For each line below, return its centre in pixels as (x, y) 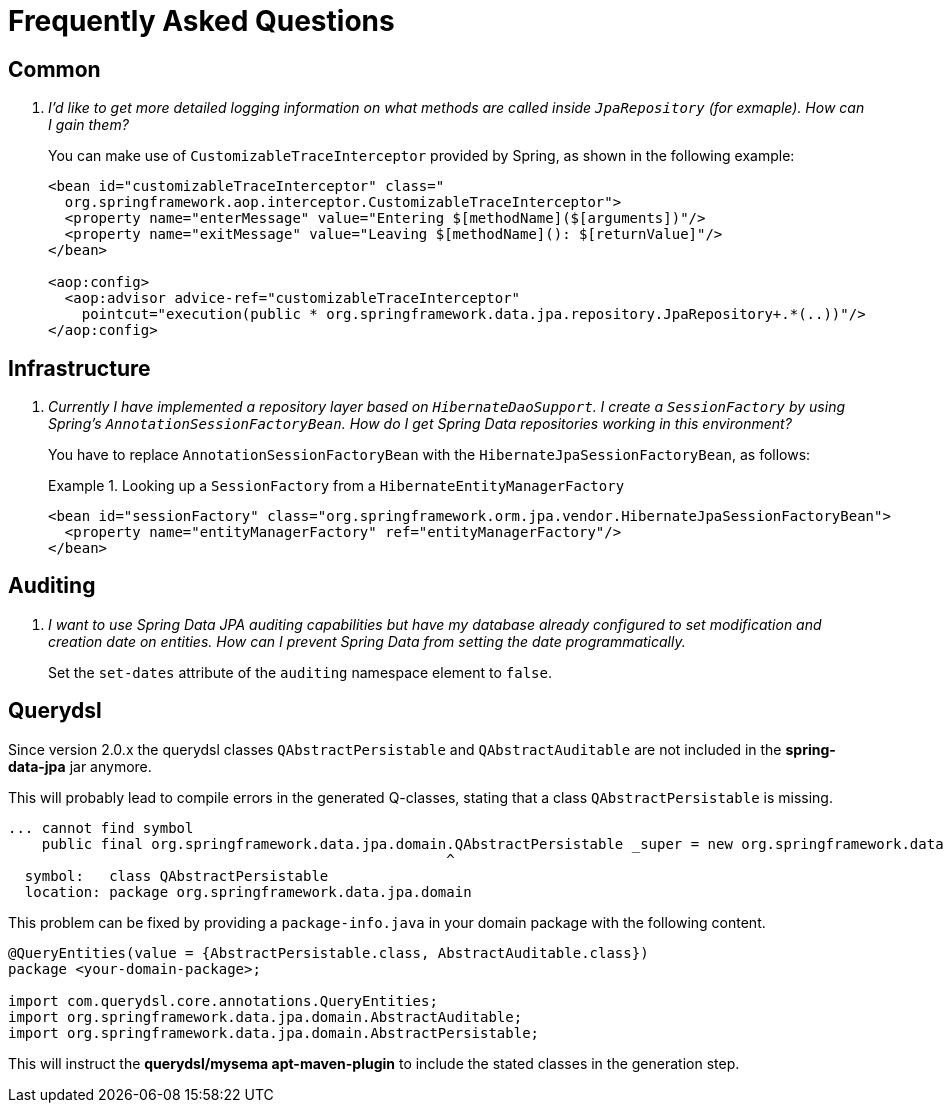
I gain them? (88, 125)
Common (54, 69)
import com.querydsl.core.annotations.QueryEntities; (223, 1000)
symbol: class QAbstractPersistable (176, 875)
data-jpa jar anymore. (80, 766)
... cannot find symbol (101, 827)
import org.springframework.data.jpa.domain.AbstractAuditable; (265, 1016)
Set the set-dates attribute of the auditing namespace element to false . (300, 672)
